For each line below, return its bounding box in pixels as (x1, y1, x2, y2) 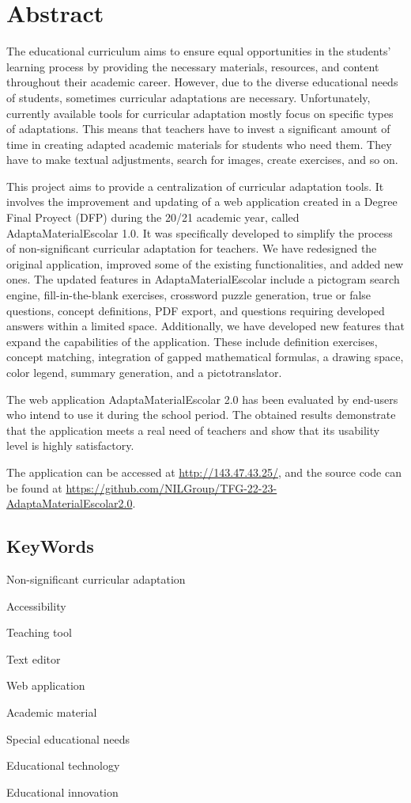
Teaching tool (6, 624, 72, 641)
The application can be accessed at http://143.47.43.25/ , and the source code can (6, 463, 402, 480)
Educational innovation (6, 783, 119, 800)
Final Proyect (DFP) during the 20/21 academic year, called (6, 209, 300, 226)
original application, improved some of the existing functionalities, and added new (6, 255, 404, 272)
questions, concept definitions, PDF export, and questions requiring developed (6, 302, 385, 318)
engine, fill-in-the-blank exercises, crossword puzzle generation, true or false (6, 287, 371, 303)
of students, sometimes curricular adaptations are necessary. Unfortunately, (6, 89, 371, 105)
